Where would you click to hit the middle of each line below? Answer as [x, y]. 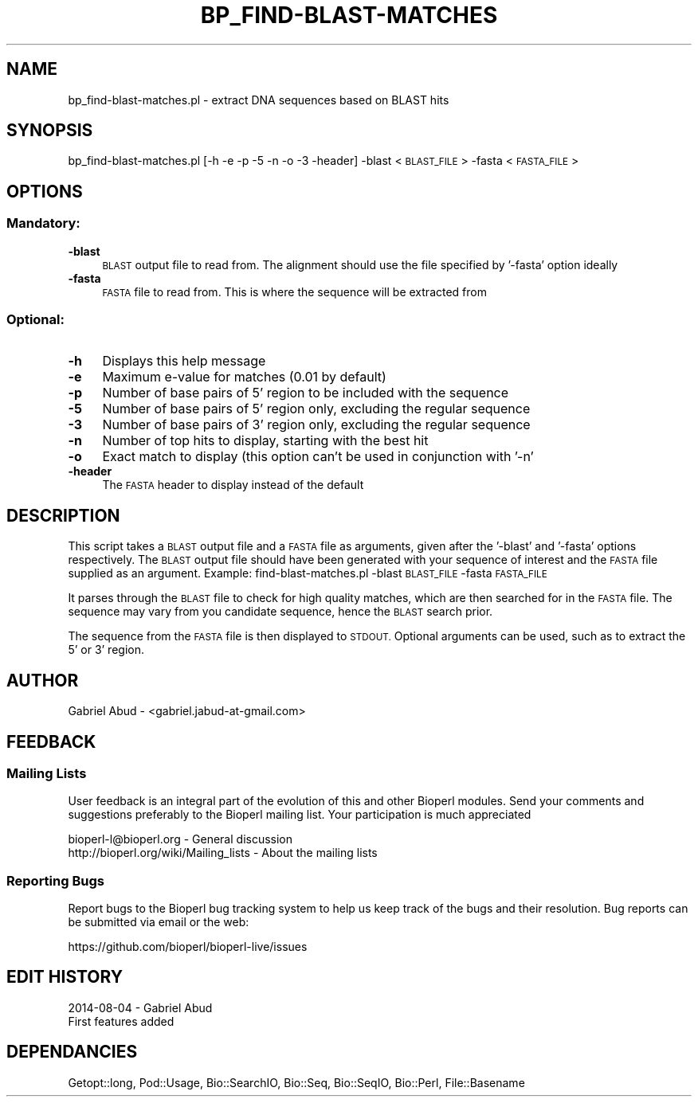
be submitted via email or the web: [159, 922]
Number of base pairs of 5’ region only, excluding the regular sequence [316, 409]
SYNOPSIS [50, 131]
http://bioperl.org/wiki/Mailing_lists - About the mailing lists [223, 853]
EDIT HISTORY [65, 977]
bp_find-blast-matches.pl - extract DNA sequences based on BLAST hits [259, 100]
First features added [121, 1021]
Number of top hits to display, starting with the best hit [265, 441]
